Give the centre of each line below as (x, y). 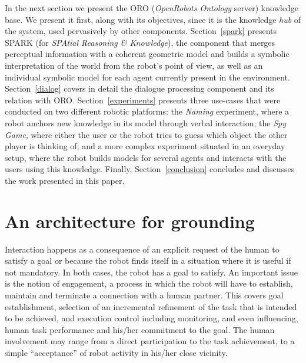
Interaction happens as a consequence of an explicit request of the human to (142, 249)
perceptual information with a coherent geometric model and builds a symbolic (147, 54)
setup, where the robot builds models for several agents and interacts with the (146, 157)
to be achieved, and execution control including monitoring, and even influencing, (152, 318)
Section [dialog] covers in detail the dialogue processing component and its (139, 88)
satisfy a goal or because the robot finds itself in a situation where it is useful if (148, 261)
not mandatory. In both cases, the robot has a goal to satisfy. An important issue (152, 272)
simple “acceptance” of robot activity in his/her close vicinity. (116, 352)
